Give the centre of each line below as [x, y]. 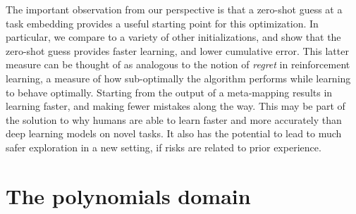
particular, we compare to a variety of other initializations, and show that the [173, 37]
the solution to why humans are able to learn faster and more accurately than [174, 119]
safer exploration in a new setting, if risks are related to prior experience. [164, 147]
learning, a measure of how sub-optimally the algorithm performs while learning [178, 78]
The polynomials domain [128, 195]
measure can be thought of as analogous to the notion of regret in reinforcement [178, 64]
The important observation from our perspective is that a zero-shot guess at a [174, 9]
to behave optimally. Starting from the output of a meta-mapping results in [169, 92]
